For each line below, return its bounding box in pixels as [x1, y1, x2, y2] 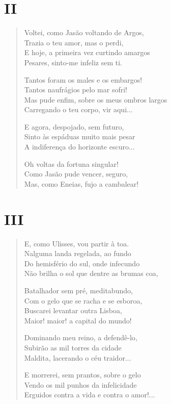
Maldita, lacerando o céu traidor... [24, 352, 131, 363]
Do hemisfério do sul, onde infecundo [24, 258, 140, 268]
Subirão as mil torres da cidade [24, 342, 122, 352]
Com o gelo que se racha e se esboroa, [24, 295, 142, 306]
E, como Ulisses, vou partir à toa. [24, 238, 129, 248]
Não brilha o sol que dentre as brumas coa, [24, 268, 158, 279]
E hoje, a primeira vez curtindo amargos [24, 47, 150, 58]
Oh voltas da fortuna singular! [24, 158, 119, 169]
